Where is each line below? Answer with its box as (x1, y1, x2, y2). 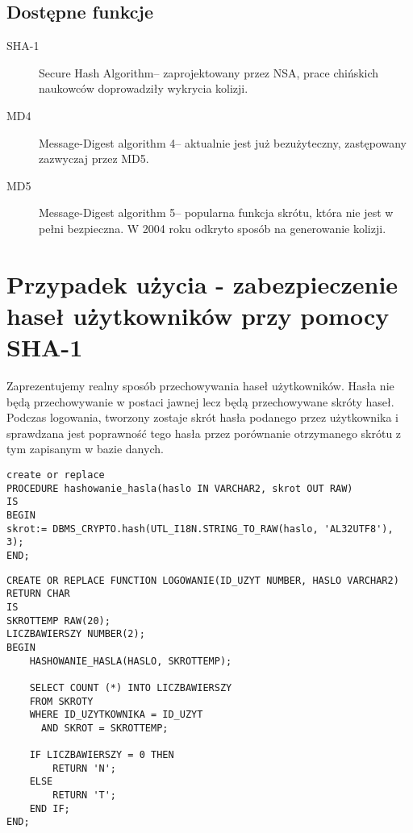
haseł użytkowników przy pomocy (6, 298, 390, 331)
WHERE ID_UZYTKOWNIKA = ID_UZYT (29, 709, 203, 721)
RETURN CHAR (6, 588, 70, 600)
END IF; (29, 802, 70, 814)
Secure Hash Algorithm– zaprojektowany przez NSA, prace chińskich (39, 64, 379, 81)
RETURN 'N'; (52, 762, 117, 774)
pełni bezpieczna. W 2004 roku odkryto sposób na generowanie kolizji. (39, 219, 386, 236)
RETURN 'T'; (52, 789, 117, 802)
